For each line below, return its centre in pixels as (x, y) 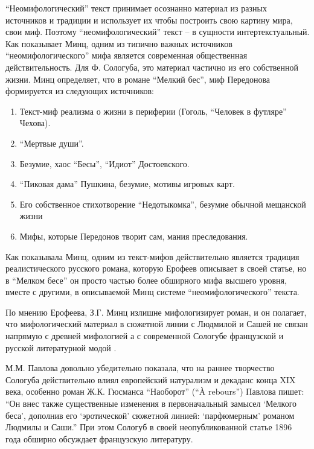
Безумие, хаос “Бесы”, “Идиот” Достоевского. (104, 163)
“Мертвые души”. (52, 143)
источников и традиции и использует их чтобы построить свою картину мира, (149, 20)
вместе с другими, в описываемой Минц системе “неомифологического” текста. (152, 292)
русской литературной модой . (61, 347)
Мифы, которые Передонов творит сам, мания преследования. (134, 236)
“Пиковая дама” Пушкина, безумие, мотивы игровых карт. (127, 184)
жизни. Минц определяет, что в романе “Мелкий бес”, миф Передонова (138, 79)
